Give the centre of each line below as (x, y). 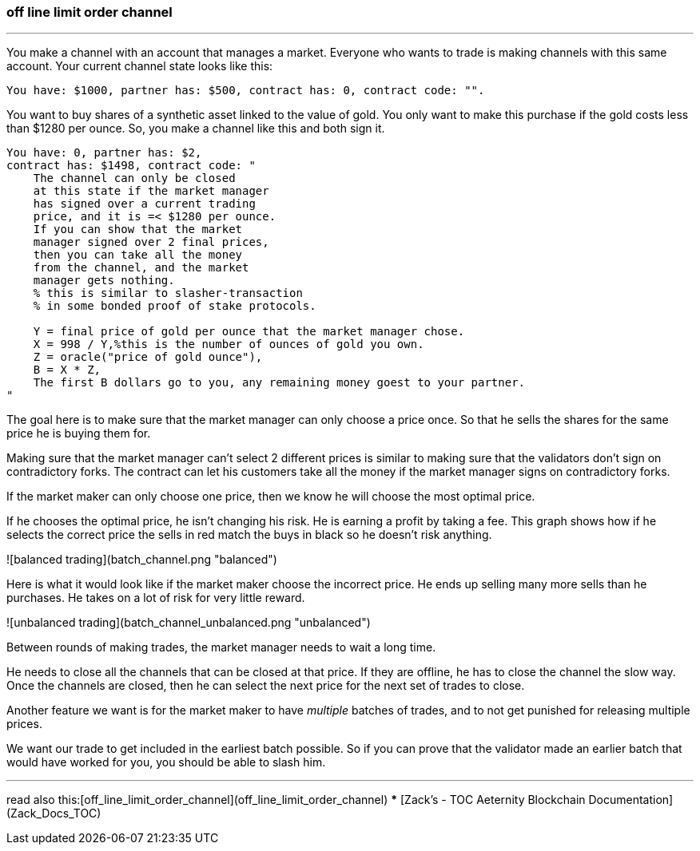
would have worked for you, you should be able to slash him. (166, 762)
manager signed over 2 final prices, (151, 242)
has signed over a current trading (144, 204)
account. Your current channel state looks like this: (140, 66)
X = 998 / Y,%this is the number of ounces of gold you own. (229, 344)
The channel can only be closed (134, 178)
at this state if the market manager (151, 191)
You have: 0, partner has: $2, (104, 153)
